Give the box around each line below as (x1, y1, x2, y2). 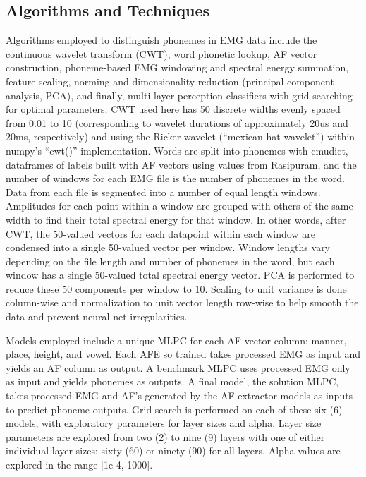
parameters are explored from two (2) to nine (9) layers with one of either (6, 429, 325, 444)
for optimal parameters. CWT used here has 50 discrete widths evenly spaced (6, 102, 341, 116)
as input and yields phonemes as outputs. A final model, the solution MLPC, (6, 374, 339, 389)
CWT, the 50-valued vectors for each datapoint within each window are (6, 226, 315, 241)
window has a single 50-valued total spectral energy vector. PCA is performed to (6, 267, 355, 282)
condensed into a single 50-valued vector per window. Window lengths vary (6, 240, 331, 255)
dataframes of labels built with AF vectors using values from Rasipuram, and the (6, 157, 357, 171)
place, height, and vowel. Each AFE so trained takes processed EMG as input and (6, 346, 361, 361)
